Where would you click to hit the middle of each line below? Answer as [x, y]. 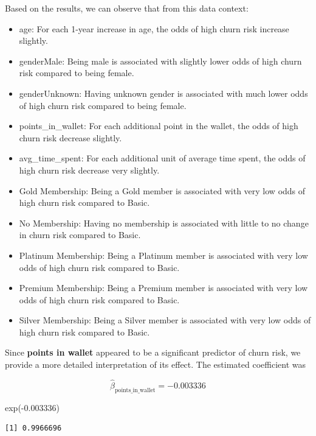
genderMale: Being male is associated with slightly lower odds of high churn [160, 61]
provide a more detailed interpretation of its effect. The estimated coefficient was [155, 364]
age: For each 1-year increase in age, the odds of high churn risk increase [154, 28]
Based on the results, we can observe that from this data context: [127, 8]
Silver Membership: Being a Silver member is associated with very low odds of [165, 320]
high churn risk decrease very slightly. [89, 170]
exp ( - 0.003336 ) [32, 407]
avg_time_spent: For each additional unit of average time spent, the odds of [162, 158]
